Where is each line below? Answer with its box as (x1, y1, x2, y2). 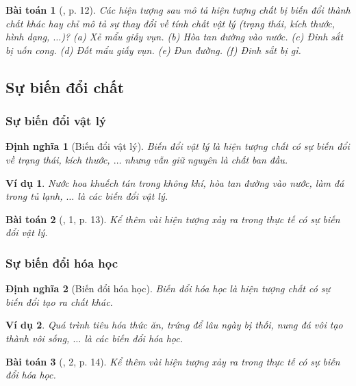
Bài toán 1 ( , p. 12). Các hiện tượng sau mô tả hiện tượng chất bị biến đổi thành (5, 3, 351, 16)
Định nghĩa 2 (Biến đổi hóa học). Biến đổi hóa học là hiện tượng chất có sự (5, 281, 331, 296)
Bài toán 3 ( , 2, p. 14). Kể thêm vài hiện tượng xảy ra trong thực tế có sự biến (5, 354, 340, 368)
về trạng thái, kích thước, (5, 152, 110, 166)
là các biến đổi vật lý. (77, 189, 168, 203)
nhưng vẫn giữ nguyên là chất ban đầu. (125, 152, 288, 166)
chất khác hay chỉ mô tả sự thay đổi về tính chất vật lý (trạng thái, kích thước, (5, 16, 335, 30)
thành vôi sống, (5, 331, 70, 345)
